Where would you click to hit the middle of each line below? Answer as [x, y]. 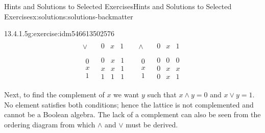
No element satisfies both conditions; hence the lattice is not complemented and [129, 104]
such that [162, 95]
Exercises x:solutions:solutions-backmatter [69, 16]
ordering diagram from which [50, 124]
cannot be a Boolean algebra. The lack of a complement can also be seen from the [132, 114]
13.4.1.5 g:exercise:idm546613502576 [59, 33]
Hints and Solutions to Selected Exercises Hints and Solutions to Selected [118, 6]
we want [126, 95]
